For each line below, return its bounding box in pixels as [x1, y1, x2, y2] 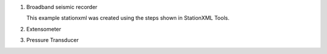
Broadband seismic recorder [26, 4, 98, 10]
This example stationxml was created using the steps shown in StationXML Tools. [26, 14, 230, 22]
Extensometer [26, 25, 62, 32]
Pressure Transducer [26, 37, 79, 44]
